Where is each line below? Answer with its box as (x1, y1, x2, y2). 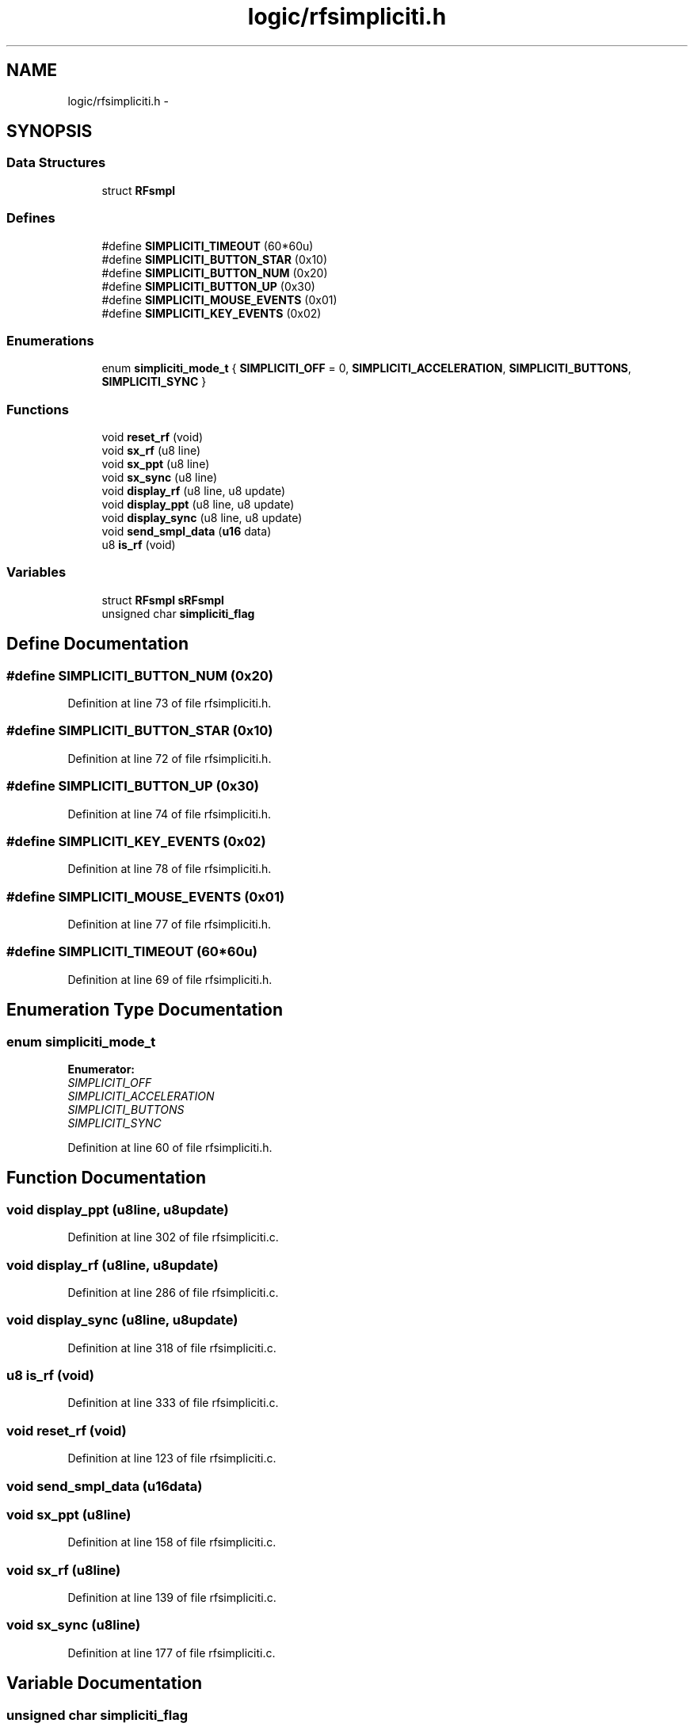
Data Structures (6, 154, 106, 171)
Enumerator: (67, 1062, 135, 1076)
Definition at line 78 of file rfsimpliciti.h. (67, 862, 272, 876)
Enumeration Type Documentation (6, 1000, 283, 1020)
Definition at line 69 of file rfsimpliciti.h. (67, 972, 273, 986)
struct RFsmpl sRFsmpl (101, 593, 224, 607)
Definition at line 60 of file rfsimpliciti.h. (67, 1141, 273, 1154)
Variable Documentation (6, 1673, 203, 1694)
